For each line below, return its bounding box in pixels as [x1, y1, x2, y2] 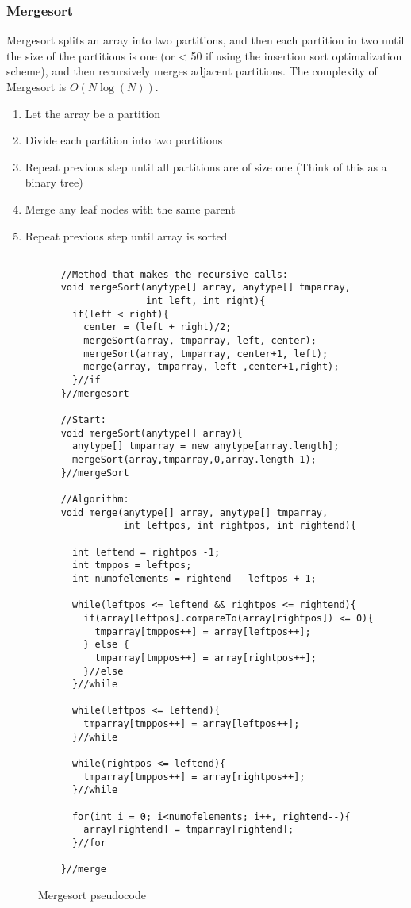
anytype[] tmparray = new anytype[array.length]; [71, 441, 340, 452]
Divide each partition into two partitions [25, 132, 223, 148]
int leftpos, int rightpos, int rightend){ [123, 520, 356, 532]
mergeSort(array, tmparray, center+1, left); [83, 348, 328, 360]
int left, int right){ [146, 295, 266, 307]
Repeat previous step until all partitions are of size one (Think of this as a [25, 158, 387, 175]
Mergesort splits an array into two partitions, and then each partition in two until [6, 32, 405, 48]
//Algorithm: [60, 493, 129, 505]
